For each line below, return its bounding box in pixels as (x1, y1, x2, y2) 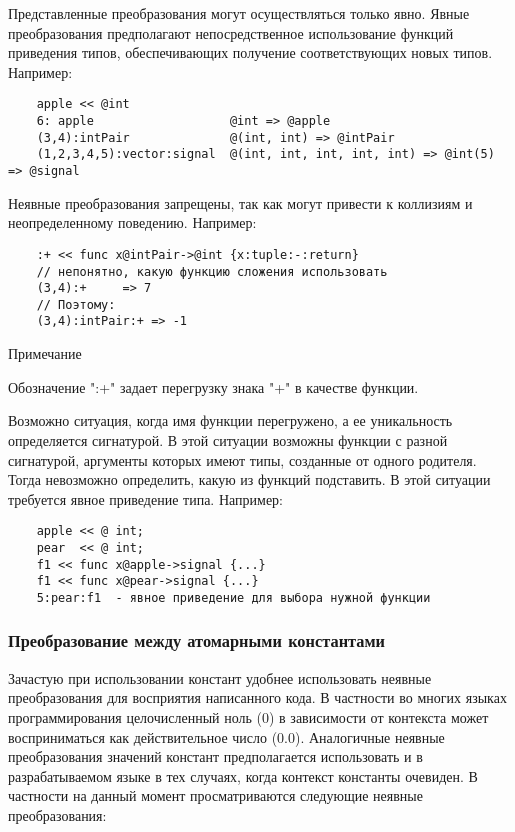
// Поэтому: (36, 297, 116, 312)
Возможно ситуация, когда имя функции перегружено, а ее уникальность (8, 410, 453, 431)
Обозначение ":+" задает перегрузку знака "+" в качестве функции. (8, 376, 419, 397)
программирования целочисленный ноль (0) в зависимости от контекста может (8, 706, 489, 727)
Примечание (8, 343, 82, 364)
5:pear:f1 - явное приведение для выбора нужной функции (36, 590, 431, 605)
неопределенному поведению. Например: (8, 212, 257, 233)
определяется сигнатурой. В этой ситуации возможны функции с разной (8, 429, 448, 450)
